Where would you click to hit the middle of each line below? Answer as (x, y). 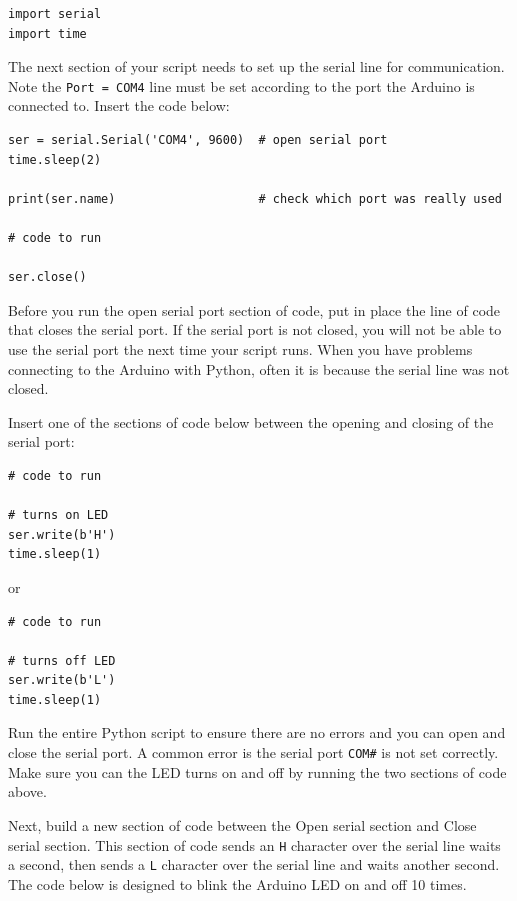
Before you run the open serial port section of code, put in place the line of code (254, 309)
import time (47, 33)
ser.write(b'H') (62, 534)
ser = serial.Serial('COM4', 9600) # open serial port (198, 140)
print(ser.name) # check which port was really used (255, 198)
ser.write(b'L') (62, 680)
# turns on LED (58, 515)
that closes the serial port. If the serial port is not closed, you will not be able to (255, 329)
